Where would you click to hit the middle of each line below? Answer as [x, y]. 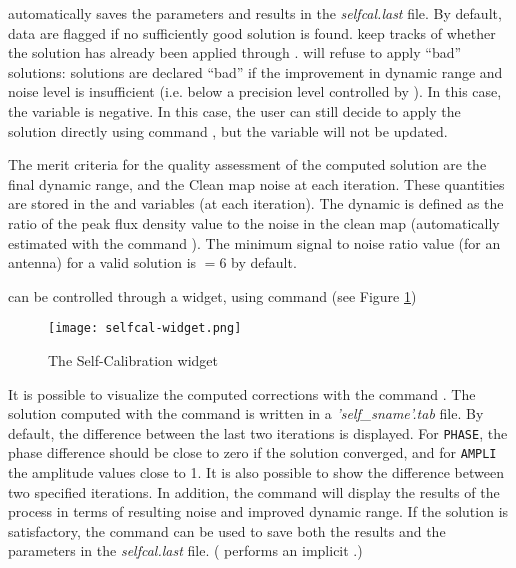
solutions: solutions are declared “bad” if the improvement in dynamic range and [255, 71]
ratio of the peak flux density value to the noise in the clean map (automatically [254, 222]
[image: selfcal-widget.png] [145, 328]
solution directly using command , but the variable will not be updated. [228, 130]
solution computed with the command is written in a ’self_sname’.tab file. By [246, 413]
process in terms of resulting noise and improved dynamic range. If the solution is [258, 511]
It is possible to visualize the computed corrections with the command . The [242, 393]
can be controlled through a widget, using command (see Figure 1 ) [212, 295]
